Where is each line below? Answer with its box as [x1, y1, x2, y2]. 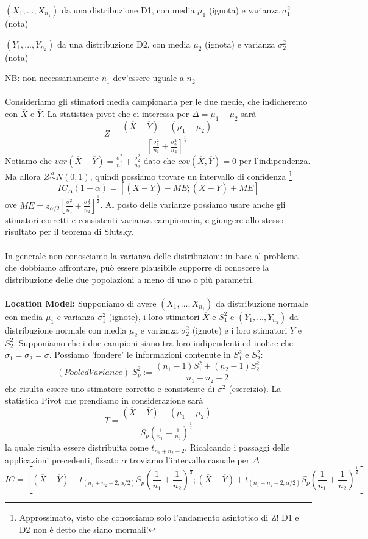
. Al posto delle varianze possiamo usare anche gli [100, 198, 286, 211]
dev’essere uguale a [113, 71, 184, 84]
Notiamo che [5, 154, 52, 166]
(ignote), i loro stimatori [108, 310, 200, 323]
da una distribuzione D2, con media [57, 37, 191, 50]
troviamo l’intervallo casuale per [129, 454, 250, 466]
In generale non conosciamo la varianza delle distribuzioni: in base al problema [5, 249, 299, 262]
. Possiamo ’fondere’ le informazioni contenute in [49, 348, 231, 361]
